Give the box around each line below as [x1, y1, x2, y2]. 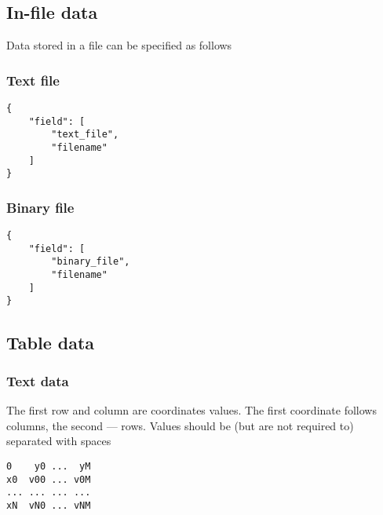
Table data [6, 330, 95, 354]
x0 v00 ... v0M [6, 473, 91, 485]
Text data [6, 371, 69, 390]
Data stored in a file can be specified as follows [6, 37, 232, 53]
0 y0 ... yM [6, 460, 91, 472]
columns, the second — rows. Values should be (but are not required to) [6, 417, 354, 433]
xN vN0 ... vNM [6, 499, 91, 511]
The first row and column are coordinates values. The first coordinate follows [6, 402, 377, 418]
